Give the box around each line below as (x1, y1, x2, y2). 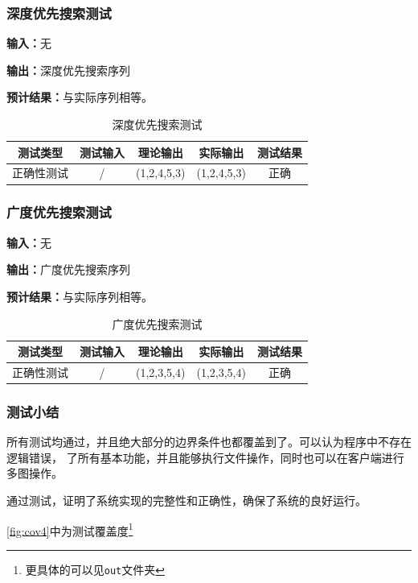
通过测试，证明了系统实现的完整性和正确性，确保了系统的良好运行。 (6, 492, 367, 509)
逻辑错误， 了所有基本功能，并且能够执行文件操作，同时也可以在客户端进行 (6, 449, 404, 465)
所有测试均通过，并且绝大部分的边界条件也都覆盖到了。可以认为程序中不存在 (6, 433, 412, 450)
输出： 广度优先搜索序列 (6, 261, 130, 278)
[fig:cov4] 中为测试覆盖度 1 (6, 519, 133, 539)
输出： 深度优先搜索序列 (6, 61, 130, 78)
